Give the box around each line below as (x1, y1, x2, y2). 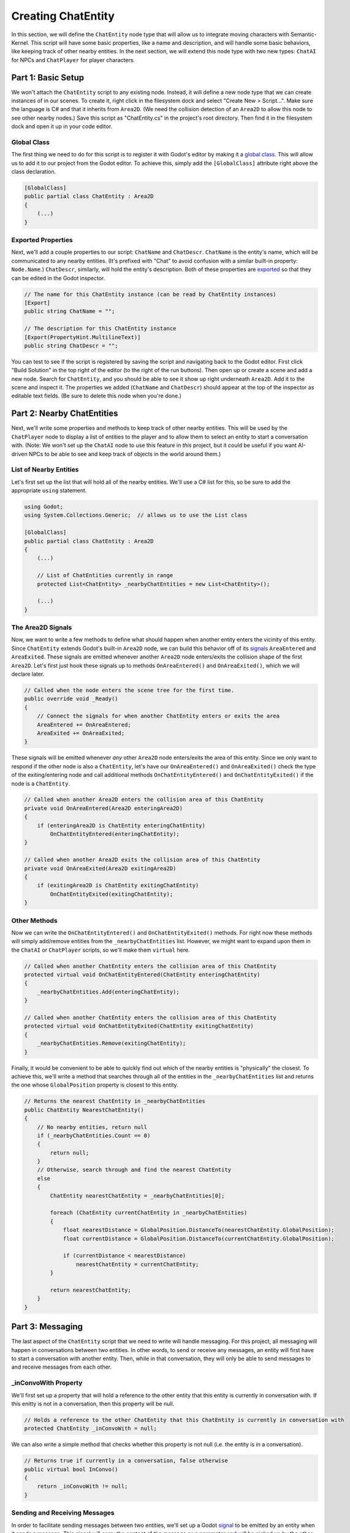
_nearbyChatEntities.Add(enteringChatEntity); (37, 988, 180, 995)
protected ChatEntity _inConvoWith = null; (24, 1425, 158, 1432)
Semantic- (290, 31, 317, 38)
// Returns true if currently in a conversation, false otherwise (24, 1457, 228, 1464)
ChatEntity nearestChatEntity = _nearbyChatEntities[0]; (50, 1192, 225, 1199)
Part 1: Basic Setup (11, 72, 85, 83)
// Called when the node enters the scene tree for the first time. (24, 687, 235, 694)
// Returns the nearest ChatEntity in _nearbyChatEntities (24, 1098, 205, 1105)
